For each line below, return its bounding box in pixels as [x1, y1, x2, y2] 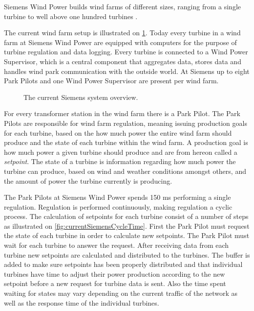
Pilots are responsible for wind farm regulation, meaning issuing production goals [4, 118, 247, 128]
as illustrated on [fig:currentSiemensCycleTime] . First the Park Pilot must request [4, 220, 250, 231]
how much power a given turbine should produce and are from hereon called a [4, 146, 237, 157]
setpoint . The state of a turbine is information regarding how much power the [4, 156, 236, 167]
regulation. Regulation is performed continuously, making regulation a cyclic [4, 201, 233, 212]
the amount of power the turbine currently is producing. [4, 175, 172, 186]
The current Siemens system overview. [23, 92, 138, 102]
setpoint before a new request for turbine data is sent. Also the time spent [4, 278, 226, 288]
